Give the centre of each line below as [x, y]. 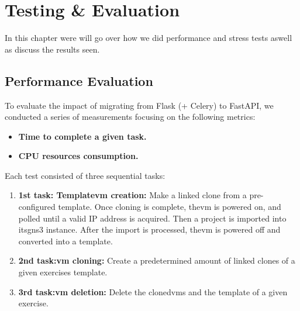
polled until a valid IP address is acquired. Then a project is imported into [152, 218]
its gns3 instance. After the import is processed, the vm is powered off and [149, 229]
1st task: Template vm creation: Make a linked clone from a [132, 195]
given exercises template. [63, 272]
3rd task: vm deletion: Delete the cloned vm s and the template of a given [153, 291]
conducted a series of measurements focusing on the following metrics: [130, 117]
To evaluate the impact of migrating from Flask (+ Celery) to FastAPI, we [139, 105]
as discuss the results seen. [52, 49]
